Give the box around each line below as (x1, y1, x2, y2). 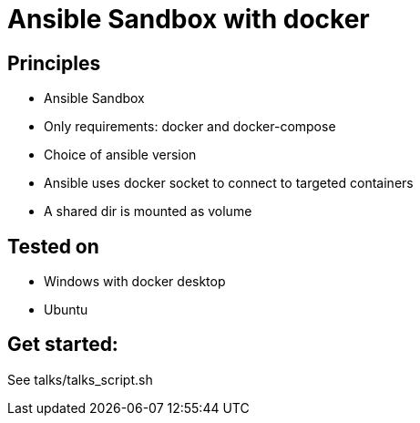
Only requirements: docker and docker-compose (44, 119, 336, 135)
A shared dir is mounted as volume (44, 203, 252, 220)
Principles (7, 51, 101, 75)
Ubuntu (44, 302, 88, 318)
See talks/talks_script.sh (7, 371, 153, 387)
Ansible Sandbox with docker (7, 4, 370, 35)
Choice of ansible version (44, 147, 197, 163)
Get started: (7, 333, 118, 356)
